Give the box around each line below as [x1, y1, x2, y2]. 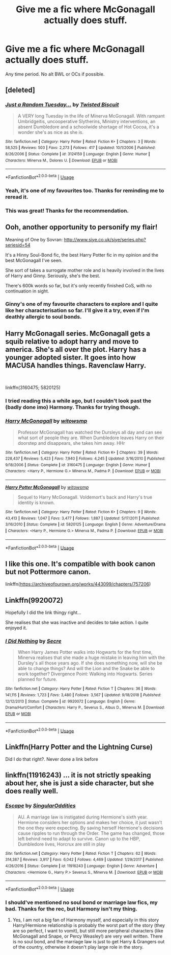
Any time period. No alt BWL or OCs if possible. [5, 71, 105, 77]
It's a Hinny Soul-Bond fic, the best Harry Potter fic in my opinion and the [5, 252, 159, 258]
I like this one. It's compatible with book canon [5, 559, 156, 568]
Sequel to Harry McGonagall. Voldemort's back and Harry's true [17, 494, 153, 501]
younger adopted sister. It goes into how [5, 353, 136, 361]
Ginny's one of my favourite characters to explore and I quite [5, 301, 158, 308]
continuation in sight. [5, 288, 49, 294]
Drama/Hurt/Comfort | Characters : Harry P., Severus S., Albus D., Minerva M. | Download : [5, 705, 165, 710]
